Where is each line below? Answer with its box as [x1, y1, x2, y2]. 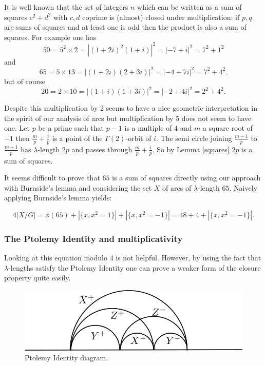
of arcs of [162, 182, 192, 193]
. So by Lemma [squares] [152, 144, 230, 154]
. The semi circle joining [156, 132, 232, 143]
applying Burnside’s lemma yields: [4, 192, 112, 203]
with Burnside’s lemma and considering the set [4, 182, 152, 193]
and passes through [71, 144, 132, 154]
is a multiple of [124, 123, 172, 133]
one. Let [4, 123, 30, 133]
